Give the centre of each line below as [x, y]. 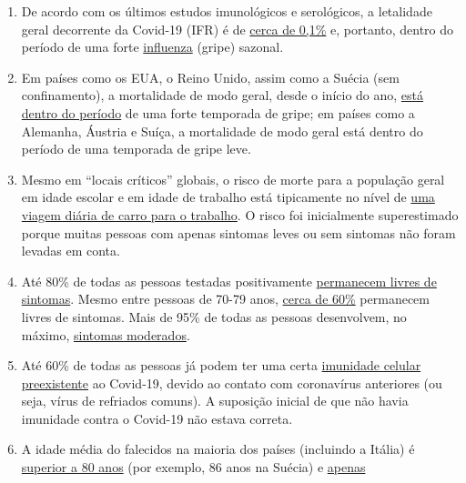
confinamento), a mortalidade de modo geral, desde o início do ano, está [223, 95]
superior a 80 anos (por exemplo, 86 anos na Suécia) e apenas [193, 467]
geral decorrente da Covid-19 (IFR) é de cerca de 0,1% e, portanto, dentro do [238, 29]
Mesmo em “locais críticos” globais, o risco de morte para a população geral [233, 179]
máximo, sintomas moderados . [106, 334]
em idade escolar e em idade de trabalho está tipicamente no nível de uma [228, 197]
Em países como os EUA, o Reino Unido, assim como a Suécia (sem [210, 77]
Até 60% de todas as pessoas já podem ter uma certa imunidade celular [221, 365]
